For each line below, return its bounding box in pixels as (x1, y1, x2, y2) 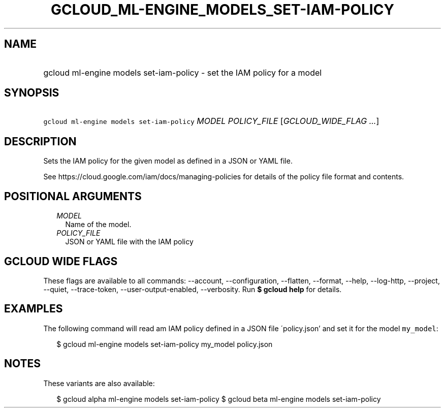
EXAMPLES (4, 302, 63, 315)
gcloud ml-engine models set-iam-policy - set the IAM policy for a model (43, 67, 322, 78)
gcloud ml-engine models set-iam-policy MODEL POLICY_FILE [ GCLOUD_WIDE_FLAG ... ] (43, 116, 379, 126)
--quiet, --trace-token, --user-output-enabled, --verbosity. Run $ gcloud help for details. (43, 284, 342, 294)
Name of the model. (65, 220, 132, 229)
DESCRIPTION (4, 135, 77, 148)
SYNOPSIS (4, 86, 59, 100)
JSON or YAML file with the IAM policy (65, 237, 194, 246)
